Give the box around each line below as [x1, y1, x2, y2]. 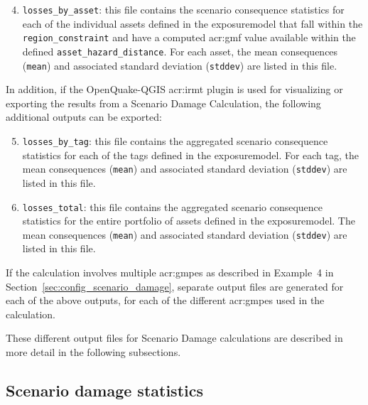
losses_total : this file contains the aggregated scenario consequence [22, 199, 323, 214]
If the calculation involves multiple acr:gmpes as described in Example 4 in [6, 265, 334, 279]
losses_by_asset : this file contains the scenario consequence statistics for [22, 2, 345, 16]
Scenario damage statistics [6, 379, 203, 401]
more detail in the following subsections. [6, 344, 181, 359]
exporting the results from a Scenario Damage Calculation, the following [6, 95, 321, 110]
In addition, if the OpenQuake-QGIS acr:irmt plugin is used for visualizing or [6, 82, 343, 97]
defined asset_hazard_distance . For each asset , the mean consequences [22, 43, 338, 58]
